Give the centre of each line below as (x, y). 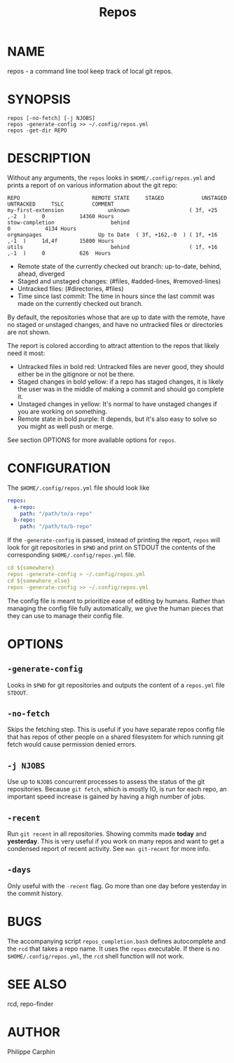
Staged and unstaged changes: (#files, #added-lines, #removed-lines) (119, 281)
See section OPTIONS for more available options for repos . (92, 440)
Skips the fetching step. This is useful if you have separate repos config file (116, 730)
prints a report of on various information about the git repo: (92, 185)
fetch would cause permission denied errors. (72, 744)
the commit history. (35, 893)
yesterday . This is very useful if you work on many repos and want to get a (116, 841)
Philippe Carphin (31, 1051)
